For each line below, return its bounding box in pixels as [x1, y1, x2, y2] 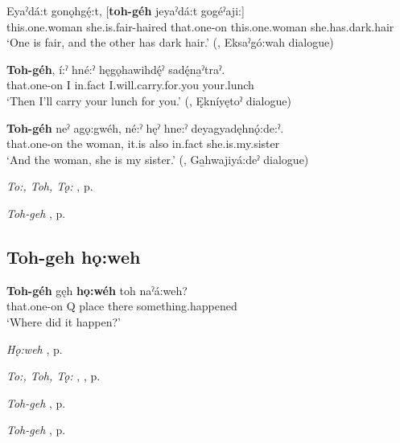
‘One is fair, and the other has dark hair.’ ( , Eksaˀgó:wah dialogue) [6, 34, 334, 51]
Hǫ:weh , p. [6, 340, 63, 357]
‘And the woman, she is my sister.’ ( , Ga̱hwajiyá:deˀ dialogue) [6, 150, 309, 167]
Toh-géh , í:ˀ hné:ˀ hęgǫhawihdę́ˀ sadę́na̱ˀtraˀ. [6, 60, 225, 77]
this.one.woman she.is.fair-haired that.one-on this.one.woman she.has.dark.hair [6, 18, 394, 35]
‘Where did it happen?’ [6, 313, 122, 330]
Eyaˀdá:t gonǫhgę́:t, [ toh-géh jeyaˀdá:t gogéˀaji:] [6, 2, 245, 18]
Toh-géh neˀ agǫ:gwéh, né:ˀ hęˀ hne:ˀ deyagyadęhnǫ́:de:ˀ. [6, 119, 284, 136]
